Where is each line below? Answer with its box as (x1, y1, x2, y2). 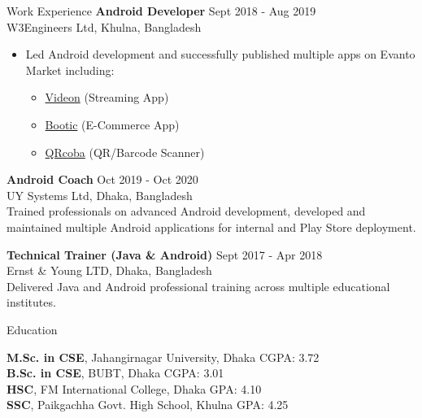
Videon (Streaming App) (45, 89, 169, 106)
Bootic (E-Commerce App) (45, 115, 180, 133)
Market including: (25, 61, 115, 78)
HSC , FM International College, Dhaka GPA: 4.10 (7, 380, 262, 397)
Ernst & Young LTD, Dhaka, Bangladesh (7, 262, 212, 279)
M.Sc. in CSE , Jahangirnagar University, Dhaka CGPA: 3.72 (7, 348, 320, 365)
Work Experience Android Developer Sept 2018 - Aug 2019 (7, 2, 316, 19)
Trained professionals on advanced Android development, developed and (7, 202, 366, 220)
